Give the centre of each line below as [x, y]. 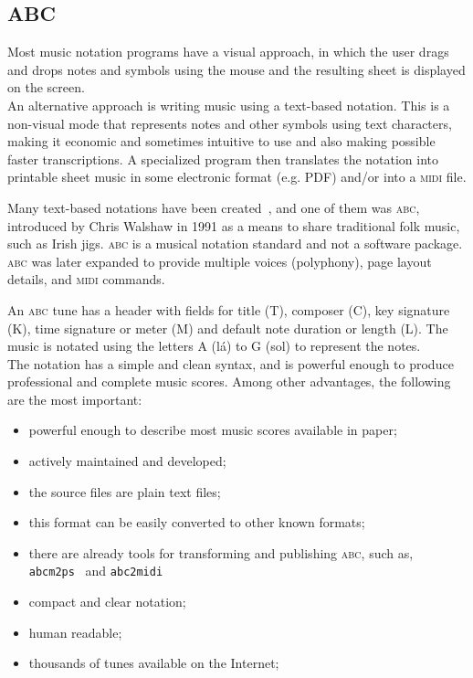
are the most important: [75, 399]
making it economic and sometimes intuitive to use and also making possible [221, 141]
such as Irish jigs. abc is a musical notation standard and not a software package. [235, 244]
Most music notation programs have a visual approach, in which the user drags [228, 52]
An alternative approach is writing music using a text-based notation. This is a [229, 105]
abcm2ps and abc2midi [96, 571]
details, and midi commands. [86, 279]
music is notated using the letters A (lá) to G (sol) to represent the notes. [214, 346]
